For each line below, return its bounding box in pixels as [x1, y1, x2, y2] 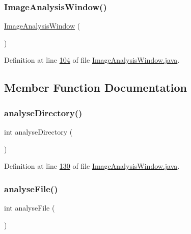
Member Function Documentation [4, 80, 187, 95]
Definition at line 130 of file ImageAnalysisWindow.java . [4, 161, 180, 171]
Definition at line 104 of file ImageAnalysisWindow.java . [4, 55, 180, 65]
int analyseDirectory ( [4, 126, 73, 137]
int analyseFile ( [4, 202, 55, 213]
